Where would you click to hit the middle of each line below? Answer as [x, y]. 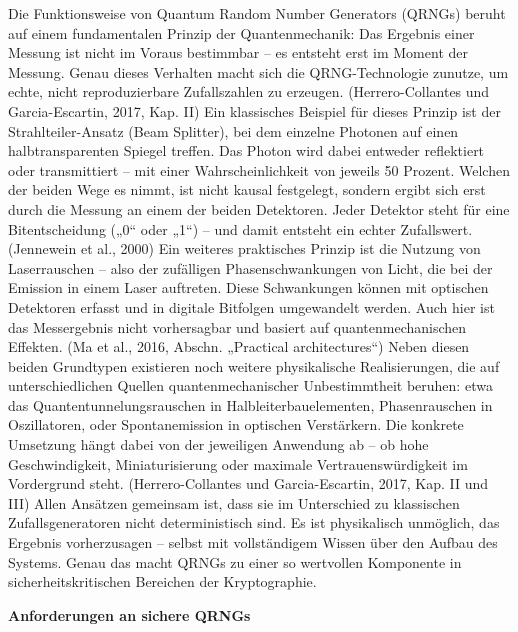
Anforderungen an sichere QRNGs [129, 614]
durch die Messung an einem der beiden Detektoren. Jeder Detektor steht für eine [259, 208]
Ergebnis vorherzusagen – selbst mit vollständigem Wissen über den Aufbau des [253, 542]
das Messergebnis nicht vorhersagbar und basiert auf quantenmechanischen [237, 326]
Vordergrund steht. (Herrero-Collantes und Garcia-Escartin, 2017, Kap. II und [248, 483]
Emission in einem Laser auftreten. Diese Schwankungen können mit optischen [248, 287]
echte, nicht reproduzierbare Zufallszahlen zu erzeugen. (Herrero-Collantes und [249, 91]
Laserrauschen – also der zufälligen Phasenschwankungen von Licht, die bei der [250, 267]
